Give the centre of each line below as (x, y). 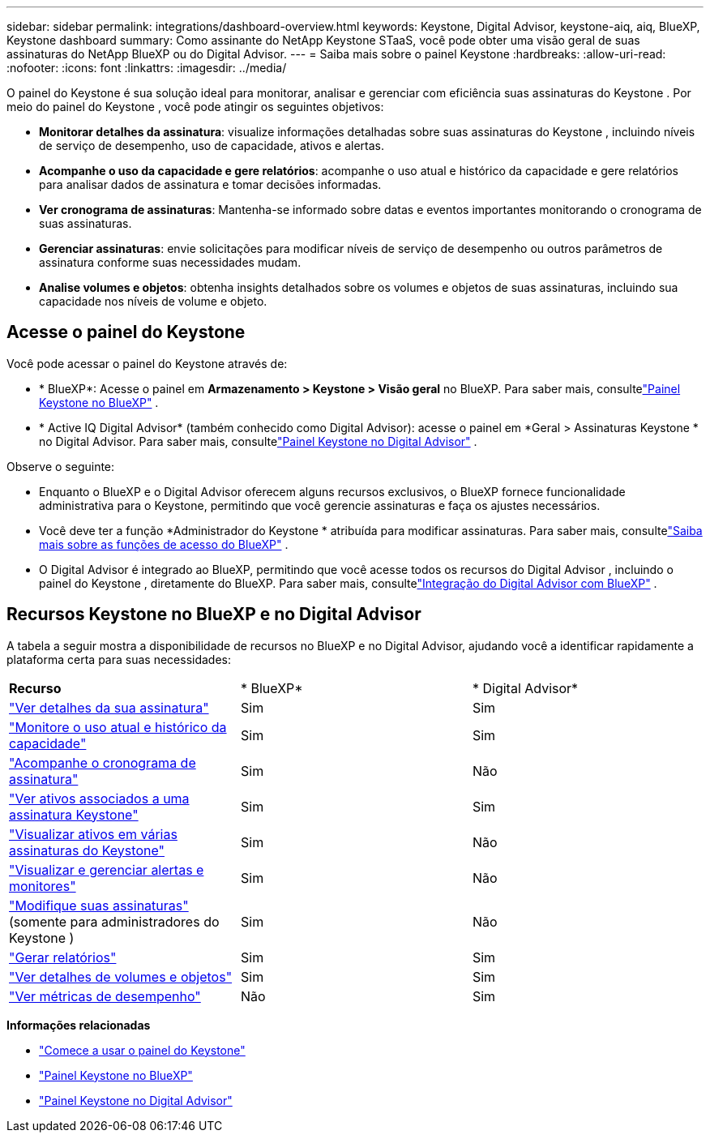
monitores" (43, 886)
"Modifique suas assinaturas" (99, 905)
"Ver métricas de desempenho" (105, 996)
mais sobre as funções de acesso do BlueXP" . (164, 544)
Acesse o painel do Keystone (126, 332)
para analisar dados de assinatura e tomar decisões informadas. (210, 184)
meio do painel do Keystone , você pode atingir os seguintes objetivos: (195, 107)
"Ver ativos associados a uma (99, 798)
